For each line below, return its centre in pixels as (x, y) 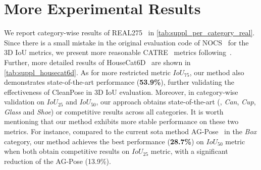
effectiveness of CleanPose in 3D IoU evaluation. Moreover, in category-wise (121, 92)
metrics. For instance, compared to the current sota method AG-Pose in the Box (130, 131)
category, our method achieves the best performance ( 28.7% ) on (104, 141)
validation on (24, 102)
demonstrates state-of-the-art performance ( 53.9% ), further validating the (119, 82)
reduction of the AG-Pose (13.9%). (58, 161)
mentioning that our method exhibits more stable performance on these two (121, 121)
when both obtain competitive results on (67, 151)
